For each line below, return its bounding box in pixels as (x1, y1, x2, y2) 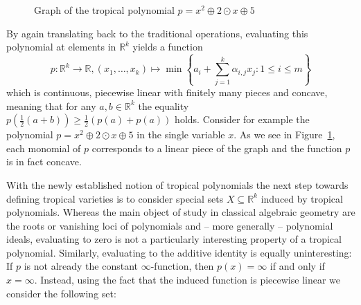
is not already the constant (24, 259, 139, 273)
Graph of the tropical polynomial (34, 3, 175, 17)
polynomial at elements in (6, 39, 116, 54)
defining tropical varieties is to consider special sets (6, 191, 224, 205)
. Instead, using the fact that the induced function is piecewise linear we (34, 272, 341, 287)
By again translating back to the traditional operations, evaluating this (6, 26, 308, 40)
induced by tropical (261, 191, 343, 205)
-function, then (150, 259, 214, 273)
